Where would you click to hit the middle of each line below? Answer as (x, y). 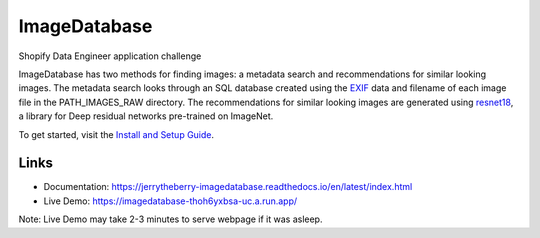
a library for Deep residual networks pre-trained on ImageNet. (146, 116)
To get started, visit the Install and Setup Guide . (116, 134)
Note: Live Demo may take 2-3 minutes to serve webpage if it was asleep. (170, 219)
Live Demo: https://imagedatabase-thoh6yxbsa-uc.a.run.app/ (170, 201)
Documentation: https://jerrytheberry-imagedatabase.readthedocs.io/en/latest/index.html (228, 187)
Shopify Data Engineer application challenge (110, 56)
